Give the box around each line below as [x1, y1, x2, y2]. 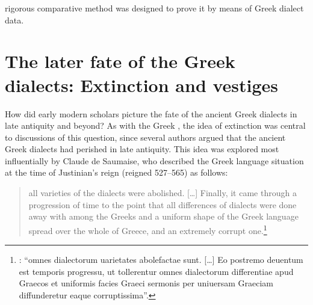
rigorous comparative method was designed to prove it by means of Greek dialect [5, 2, 304, 14]
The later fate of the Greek [5, 49, 235, 73]
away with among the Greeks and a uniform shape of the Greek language [28, 210, 299, 223]
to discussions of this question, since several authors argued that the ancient [5, 131, 286, 143]
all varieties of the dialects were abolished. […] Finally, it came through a [28, 186, 297, 199]
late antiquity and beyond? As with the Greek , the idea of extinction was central [5, 119, 306, 132]
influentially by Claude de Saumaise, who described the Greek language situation [5, 154, 304, 167]
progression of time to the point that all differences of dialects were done [28, 198, 297, 211]
